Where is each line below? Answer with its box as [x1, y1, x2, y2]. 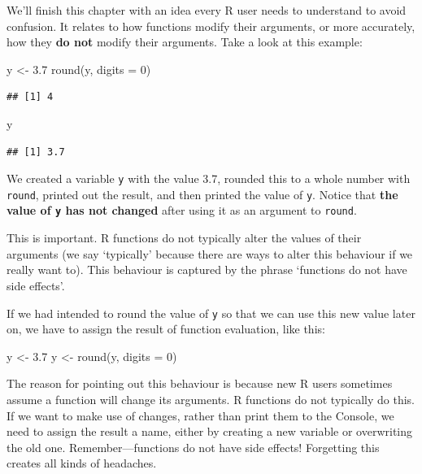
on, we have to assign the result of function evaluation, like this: [7, 320, 325, 337]
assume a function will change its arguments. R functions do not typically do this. [7, 390, 415, 407]
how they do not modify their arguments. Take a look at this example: [7, 33, 363, 50]
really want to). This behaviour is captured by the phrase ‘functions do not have [7, 261, 407, 278]
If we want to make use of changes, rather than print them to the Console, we [7, 407, 394, 424]
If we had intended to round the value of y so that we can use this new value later [7, 304, 415, 321]
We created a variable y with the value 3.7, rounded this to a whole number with [7, 170, 411, 187]
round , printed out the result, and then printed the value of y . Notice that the [7, 185, 398, 202]
